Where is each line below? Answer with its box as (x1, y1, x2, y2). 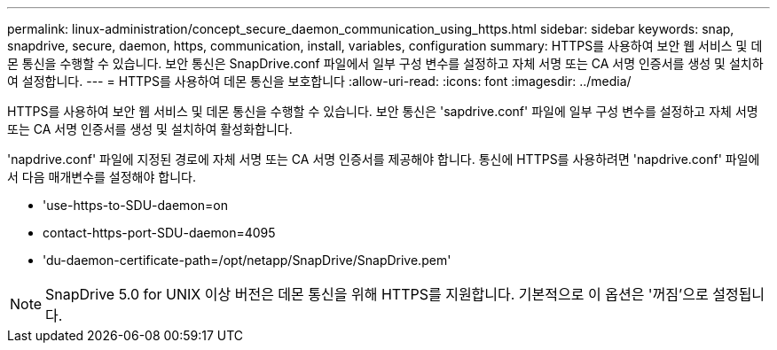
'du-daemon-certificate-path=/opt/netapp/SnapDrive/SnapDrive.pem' (43, 253, 451, 268)
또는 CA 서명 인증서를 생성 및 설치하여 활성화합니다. (7, 121, 293, 136)
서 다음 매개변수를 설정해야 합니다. (7, 169, 196, 184)
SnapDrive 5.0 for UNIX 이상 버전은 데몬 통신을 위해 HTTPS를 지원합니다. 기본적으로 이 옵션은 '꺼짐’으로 (45, 285, 709, 303)
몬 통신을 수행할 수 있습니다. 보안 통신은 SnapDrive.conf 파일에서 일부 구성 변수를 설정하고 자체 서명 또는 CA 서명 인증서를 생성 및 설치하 (7, 56, 764, 71)
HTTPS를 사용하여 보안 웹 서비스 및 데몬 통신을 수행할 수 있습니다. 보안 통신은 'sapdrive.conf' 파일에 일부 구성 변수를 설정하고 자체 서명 (7, 104, 758, 119)
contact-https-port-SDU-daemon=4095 (43, 225, 276, 240)
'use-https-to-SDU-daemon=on (43, 198, 228, 213)
